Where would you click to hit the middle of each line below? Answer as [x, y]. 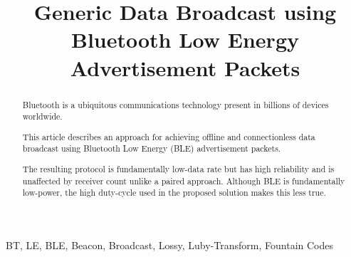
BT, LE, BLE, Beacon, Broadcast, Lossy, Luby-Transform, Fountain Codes [169, 245]
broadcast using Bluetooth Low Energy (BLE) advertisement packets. [152, 148]
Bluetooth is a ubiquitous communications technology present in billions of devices [175, 104]
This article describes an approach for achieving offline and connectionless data [169, 136]
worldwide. [42, 116]
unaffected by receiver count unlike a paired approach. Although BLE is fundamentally [184, 180]
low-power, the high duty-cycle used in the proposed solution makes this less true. [174, 193]
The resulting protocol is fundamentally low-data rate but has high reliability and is [178, 168]
